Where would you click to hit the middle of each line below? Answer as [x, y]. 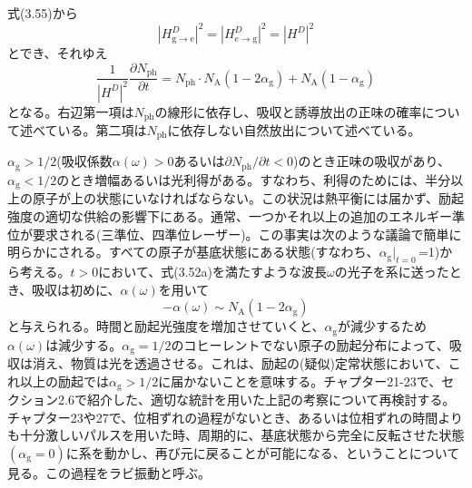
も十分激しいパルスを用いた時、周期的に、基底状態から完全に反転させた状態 [236, 435]
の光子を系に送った [392, 271]
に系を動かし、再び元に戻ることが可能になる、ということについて [263, 452]
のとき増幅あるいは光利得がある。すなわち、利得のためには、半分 [254, 179]
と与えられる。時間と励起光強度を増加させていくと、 [166, 326]
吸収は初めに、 [76, 289]
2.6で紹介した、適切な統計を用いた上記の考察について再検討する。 [256, 400]
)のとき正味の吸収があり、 [372, 161]
